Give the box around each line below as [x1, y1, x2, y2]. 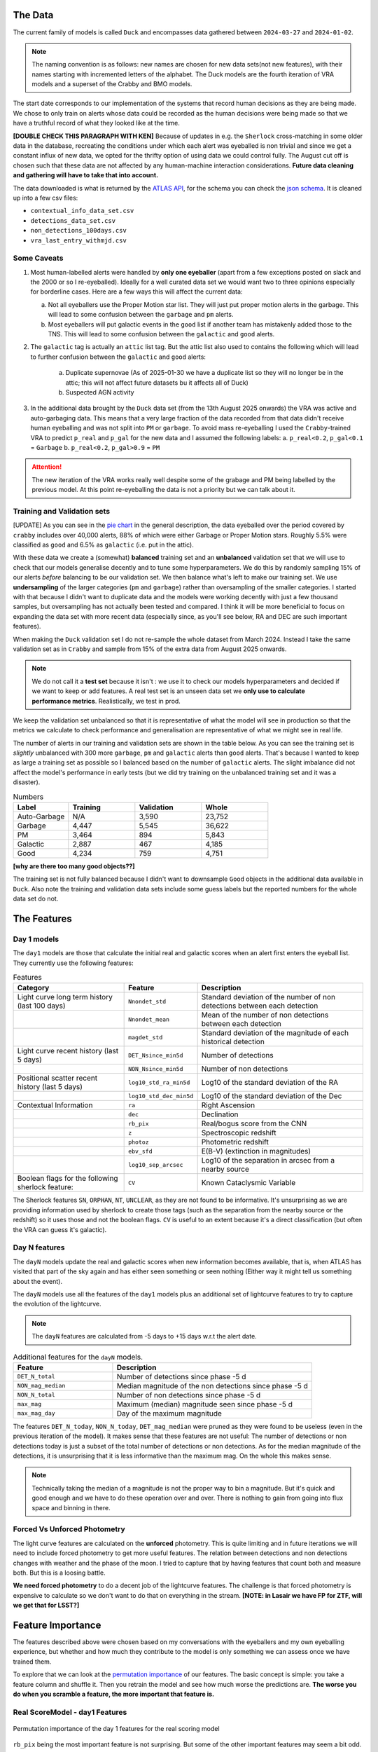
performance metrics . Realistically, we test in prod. [31, 697, 181, 705]
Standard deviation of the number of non [201, 992, 336, 1002]
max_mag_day [17, 1409, 55, 1417]
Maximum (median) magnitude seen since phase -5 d [116, 1399, 293, 1409]
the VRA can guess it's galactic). [13, 1225, 107, 1233]
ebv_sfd [128, 1147, 153, 1155]
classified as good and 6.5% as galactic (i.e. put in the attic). [13, 540, 194, 549]
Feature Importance [13, 1619, 101, 1631]
